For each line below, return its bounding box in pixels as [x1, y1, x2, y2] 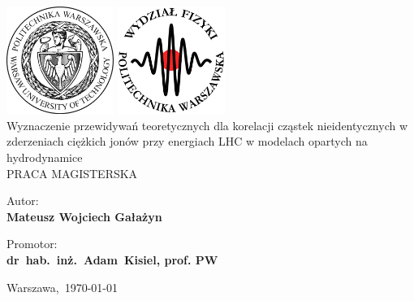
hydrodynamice [6, 149, 83, 166]
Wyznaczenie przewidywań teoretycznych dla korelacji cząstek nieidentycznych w [6, 116, 408, 133]
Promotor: [6, 235, 58, 252]
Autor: [6, 192, 39, 209]
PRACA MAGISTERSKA [6, 164, 138, 181]
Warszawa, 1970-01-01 [6, 278, 118, 295]
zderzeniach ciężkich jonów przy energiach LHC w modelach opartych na [6, 133, 368, 150]
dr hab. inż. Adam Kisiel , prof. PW [6, 251, 218, 268]
